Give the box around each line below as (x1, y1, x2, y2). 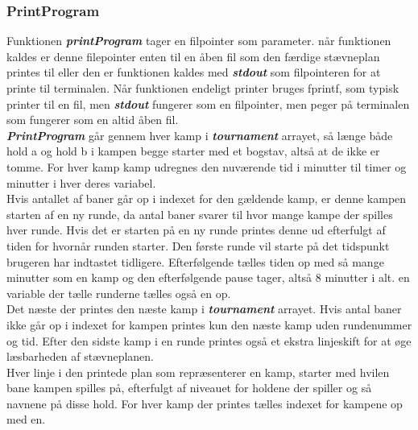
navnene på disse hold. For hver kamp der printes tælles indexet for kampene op (6, 395, 403, 411)
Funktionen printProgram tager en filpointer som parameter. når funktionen (6, 32, 391, 49)
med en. (6, 411, 46, 428)
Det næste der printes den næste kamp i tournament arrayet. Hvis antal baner (6, 300, 402, 317)
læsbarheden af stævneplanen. (6, 348, 154, 365)
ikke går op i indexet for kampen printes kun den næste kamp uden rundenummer (6, 316, 412, 333)
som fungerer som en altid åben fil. (6, 111, 179, 128)
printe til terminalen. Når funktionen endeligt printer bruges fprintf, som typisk (6, 80, 399, 96)
